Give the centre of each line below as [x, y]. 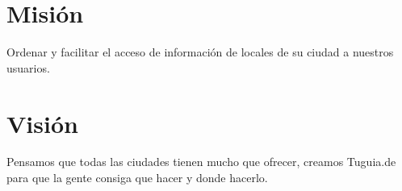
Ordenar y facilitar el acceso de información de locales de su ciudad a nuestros [200, 52]
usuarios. [28, 67]
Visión [42, 123]
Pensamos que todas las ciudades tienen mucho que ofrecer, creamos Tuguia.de [201, 162]
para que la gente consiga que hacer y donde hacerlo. [137, 178]
